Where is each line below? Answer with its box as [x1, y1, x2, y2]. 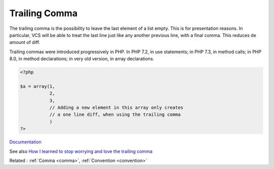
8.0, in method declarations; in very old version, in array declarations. [9, 56, 154, 62]
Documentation [9, 139, 42, 145]
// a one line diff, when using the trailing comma [49, 112, 181, 117]
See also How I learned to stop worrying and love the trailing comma [9, 148, 153, 154]
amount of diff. [9, 39, 41, 46]
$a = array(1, [20, 83, 55, 89]
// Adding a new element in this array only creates [49, 105, 184, 111]
